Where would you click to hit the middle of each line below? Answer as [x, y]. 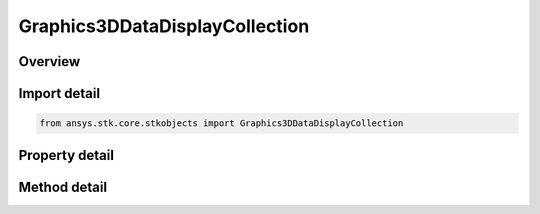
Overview [49, 61]
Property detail [66, 155]
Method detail [63, 186]
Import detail [59, 93]
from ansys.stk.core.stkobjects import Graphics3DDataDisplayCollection [221, 123]
